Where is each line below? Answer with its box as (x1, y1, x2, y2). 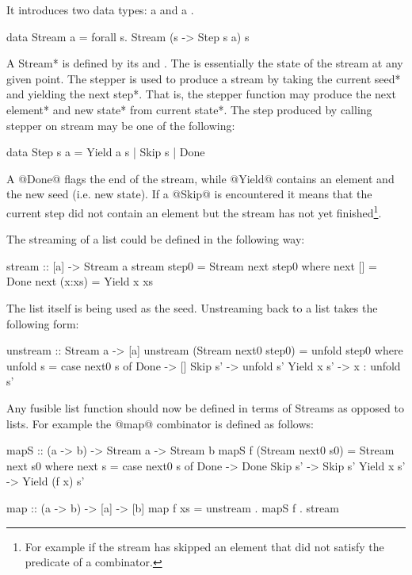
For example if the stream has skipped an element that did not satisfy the (25, 538, 384, 554)
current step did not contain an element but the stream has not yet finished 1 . (6, 201, 382, 220)
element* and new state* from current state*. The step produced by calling (6, 101, 372, 117)
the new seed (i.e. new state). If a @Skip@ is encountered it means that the (6, 186, 372, 202)
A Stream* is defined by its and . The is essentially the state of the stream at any (6, 55, 403, 71)
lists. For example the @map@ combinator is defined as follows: (6, 415, 314, 431)
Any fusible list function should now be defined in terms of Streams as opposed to (6, 399, 404, 416)
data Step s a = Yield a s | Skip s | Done (6, 144, 205, 160)
